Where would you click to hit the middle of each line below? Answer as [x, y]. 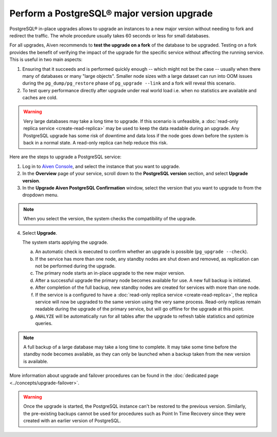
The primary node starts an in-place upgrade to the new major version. [110, 273]
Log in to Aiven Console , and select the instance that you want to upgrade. [101, 166]
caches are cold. [40, 98]
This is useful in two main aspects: [46, 59]
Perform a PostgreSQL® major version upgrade [111, 13]
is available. [36, 361]
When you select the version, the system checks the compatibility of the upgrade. [110, 219]
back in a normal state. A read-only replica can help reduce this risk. [96, 143]
